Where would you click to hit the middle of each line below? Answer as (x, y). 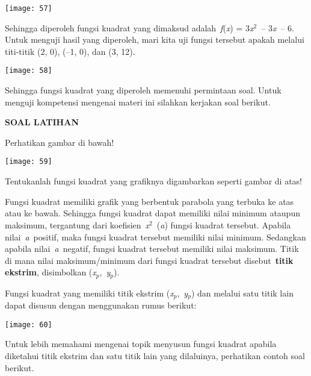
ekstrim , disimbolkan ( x (51, 272)
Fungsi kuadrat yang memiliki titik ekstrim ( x (89, 293)
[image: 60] (29, 324)
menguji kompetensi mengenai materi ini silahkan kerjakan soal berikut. (138, 102)
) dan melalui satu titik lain (242, 293)
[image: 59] (29, 162)
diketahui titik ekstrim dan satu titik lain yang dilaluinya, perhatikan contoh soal (155, 356)
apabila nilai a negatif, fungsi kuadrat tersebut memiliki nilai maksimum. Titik (152, 249)
